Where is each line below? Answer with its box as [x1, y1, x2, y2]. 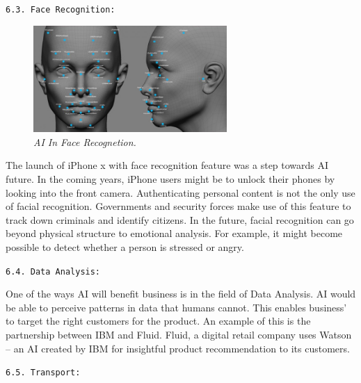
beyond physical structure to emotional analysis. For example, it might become [6, 226, 343, 241]
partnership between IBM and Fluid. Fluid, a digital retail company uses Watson [6, 327, 352, 341]
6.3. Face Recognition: [6, 5, 115, 15]
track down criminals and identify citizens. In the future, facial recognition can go [6, 212, 354, 227]
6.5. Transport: [6, 368, 81, 378]
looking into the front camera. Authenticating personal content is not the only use [6, 185, 355, 199]
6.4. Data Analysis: [6, 266, 101, 277]
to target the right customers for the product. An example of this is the [6, 313, 311, 328]
